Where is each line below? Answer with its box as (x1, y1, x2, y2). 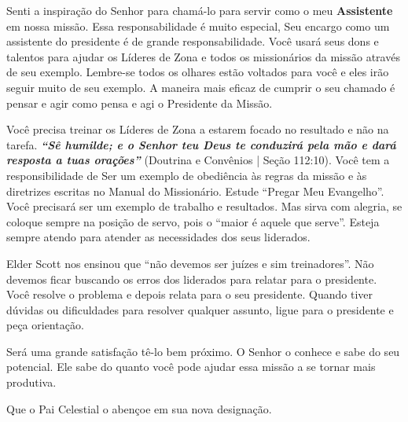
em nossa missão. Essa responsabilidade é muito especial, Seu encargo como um (6, 17, 390, 34)
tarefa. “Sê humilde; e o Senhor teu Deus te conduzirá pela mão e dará (6, 136, 396, 152)
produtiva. (6, 374, 57, 391)
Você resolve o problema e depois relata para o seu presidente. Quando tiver (6, 286, 373, 303)
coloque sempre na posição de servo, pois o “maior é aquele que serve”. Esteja (6, 213, 380, 229)
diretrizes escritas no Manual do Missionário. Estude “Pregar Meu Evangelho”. (6, 182, 384, 199)
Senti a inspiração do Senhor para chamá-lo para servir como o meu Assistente (6, 2, 393, 18)
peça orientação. (6, 317, 84, 333)
